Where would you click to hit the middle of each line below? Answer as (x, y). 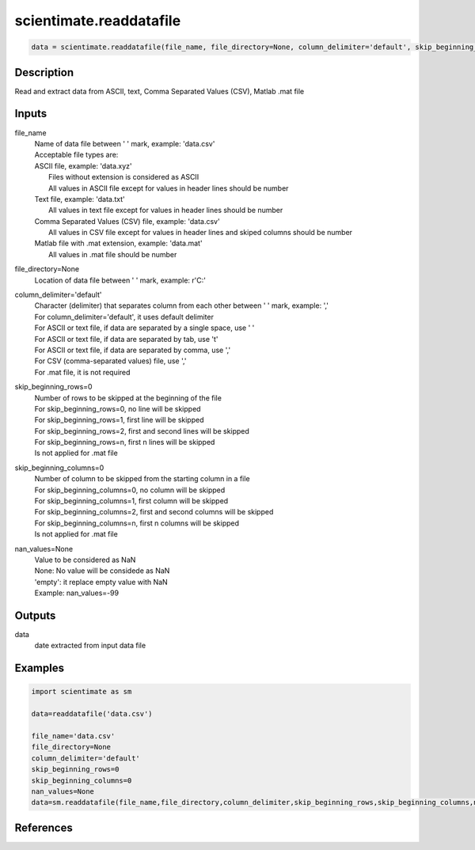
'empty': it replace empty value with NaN (101, 582)
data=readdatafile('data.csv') (92, 714)
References (44, 827)
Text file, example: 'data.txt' (80, 199)
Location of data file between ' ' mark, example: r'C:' (120, 280)
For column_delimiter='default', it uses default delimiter (124, 317)
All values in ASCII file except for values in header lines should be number (169, 188)
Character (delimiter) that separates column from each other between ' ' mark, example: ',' (181, 305)
